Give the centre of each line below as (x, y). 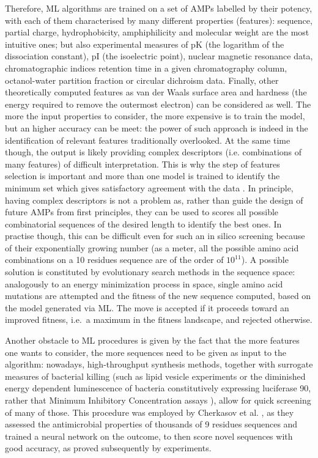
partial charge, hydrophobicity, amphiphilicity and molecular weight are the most (157, 32)
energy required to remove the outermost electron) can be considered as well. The (158, 104)
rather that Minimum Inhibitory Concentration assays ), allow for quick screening (158, 400)
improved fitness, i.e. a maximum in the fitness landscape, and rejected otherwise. (159, 319)
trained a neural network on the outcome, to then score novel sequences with (149, 436)
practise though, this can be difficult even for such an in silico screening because (155, 236)
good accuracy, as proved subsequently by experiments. (108, 448)
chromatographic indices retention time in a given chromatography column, (146, 68)
